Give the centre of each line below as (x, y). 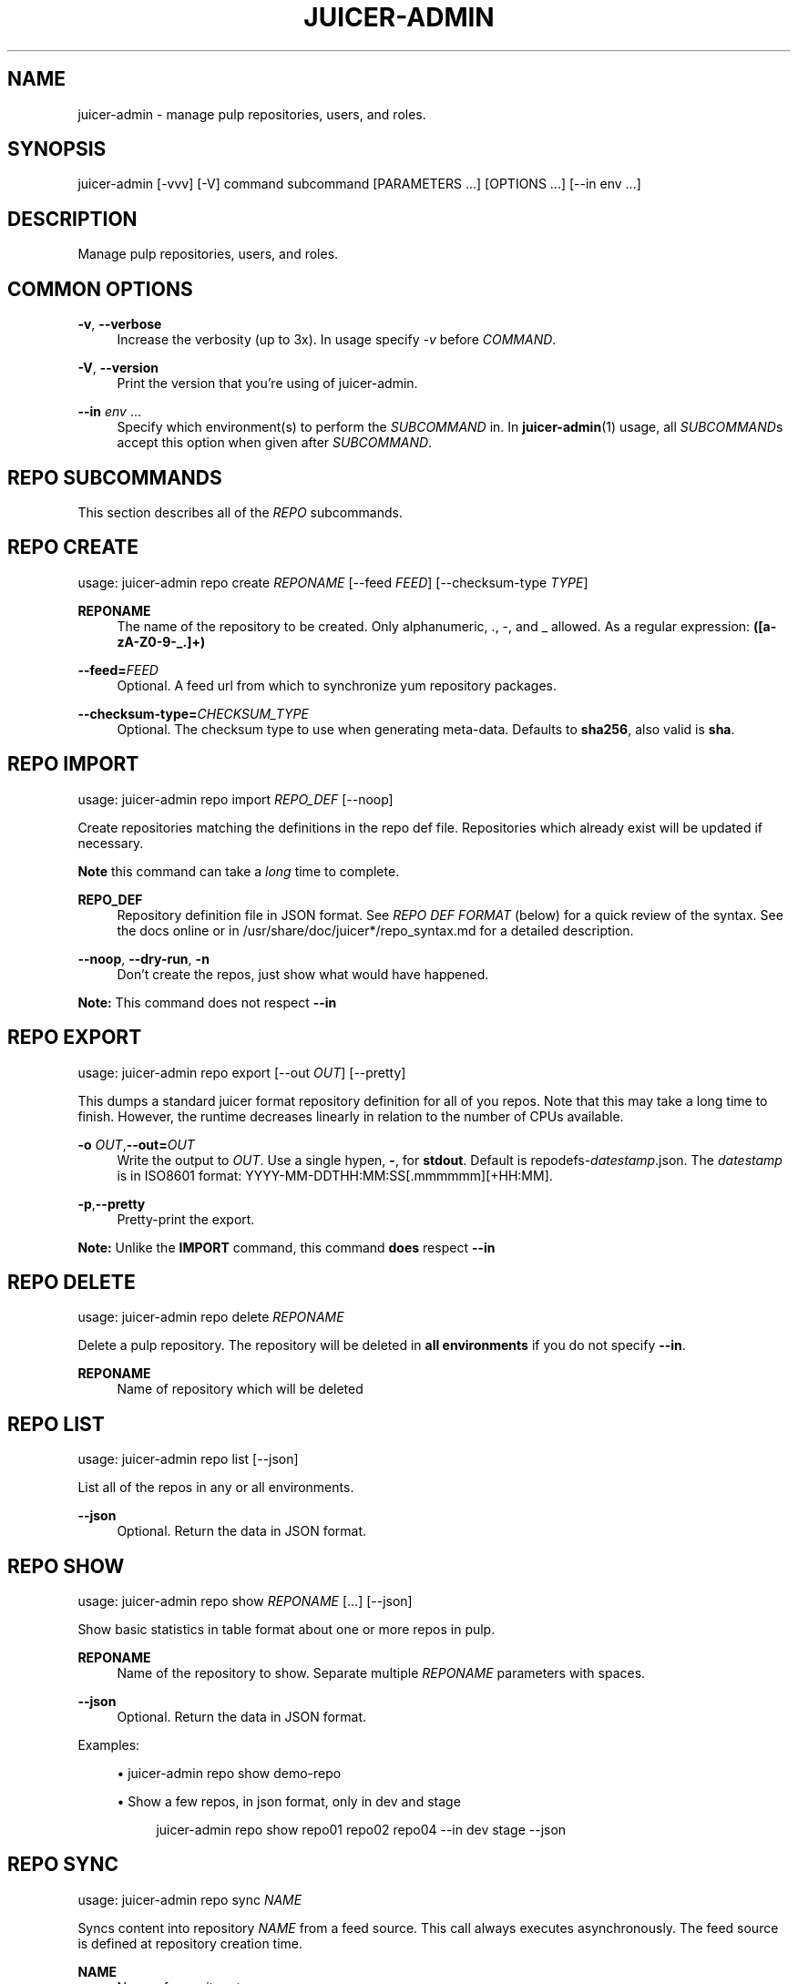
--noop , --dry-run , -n (143, 958)
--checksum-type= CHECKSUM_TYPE (193, 713)
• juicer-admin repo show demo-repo (229, 1774)
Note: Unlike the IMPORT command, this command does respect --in (286, 1247)
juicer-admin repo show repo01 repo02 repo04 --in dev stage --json (361, 1830)
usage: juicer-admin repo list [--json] (188, 1459)
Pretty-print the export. (186, 1219)
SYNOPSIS (57, 149)
